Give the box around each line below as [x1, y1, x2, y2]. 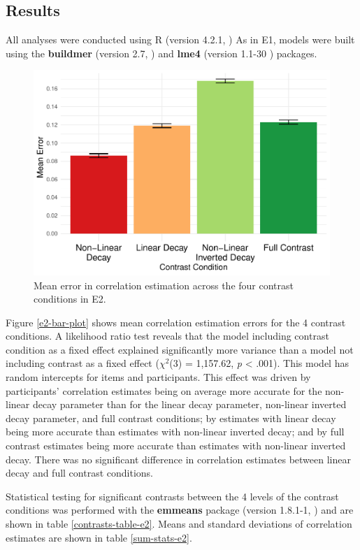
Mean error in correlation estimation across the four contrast [34, 277, 294, 292]
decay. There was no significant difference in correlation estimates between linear [6, 451, 351, 466]
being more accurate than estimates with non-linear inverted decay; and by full [6, 424, 345, 439]
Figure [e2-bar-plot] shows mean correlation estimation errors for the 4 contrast [6, 314, 346, 329]
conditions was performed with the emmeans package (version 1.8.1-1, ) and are [6, 502, 354, 517]
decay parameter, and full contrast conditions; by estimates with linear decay [6, 410, 336, 425]
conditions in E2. [34, 291, 106, 306]
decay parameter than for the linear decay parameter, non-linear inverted [32, 397, 347, 412]
